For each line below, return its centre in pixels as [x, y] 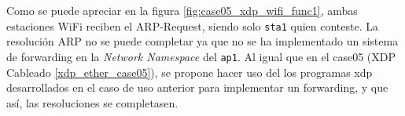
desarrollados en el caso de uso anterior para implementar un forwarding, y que [197, 87]
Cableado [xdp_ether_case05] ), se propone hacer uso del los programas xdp [190, 72]
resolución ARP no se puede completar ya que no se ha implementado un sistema [202, 41]
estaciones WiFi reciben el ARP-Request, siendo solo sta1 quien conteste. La [193, 25]
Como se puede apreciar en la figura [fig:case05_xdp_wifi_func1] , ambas [182, 10]
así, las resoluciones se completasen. [92, 102]
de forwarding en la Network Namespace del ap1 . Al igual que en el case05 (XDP [201, 56]
